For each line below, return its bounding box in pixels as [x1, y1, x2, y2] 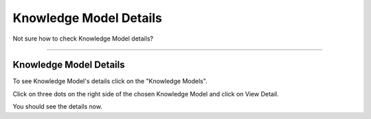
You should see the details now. [12, 102, 103, 111]
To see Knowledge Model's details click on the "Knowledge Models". [12, 77, 207, 85]
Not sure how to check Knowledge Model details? [12, 34, 154, 43]
